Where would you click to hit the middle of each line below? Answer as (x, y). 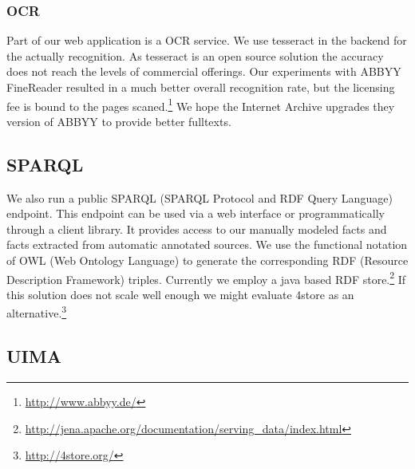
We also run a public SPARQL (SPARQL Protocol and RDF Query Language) (200, 197)
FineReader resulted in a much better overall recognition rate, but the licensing (201, 87)
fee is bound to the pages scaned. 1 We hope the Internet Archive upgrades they (201, 104)
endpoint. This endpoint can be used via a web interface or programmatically (196, 213)
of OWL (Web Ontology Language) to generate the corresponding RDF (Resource (207, 260)
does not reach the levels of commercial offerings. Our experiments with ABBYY (204, 71)
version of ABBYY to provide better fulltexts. (119, 121)
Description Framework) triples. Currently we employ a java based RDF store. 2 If (206, 278)
